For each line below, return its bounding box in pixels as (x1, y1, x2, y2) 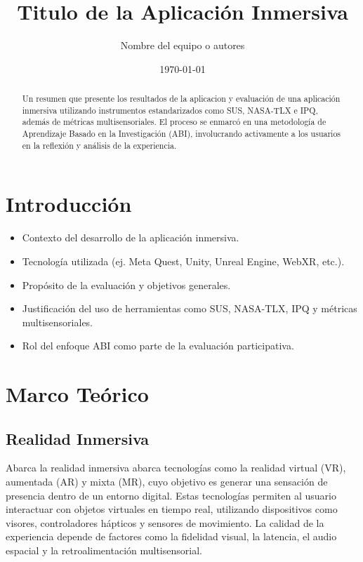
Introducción (6, 189, 132, 218)
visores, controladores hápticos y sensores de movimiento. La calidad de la (6, 515, 324, 530)
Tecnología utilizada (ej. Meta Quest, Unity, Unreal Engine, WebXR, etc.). (22, 253, 345, 268)
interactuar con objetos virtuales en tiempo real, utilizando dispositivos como (6, 502, 338, 516)
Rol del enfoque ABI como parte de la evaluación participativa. (22, 338, 294, 353)
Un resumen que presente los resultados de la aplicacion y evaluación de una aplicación (22, 93, 341, 105)
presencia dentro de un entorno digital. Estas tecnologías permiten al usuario (6, 488, 336, 502)
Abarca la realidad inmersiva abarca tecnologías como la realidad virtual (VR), (6, 460, 346, 475)
